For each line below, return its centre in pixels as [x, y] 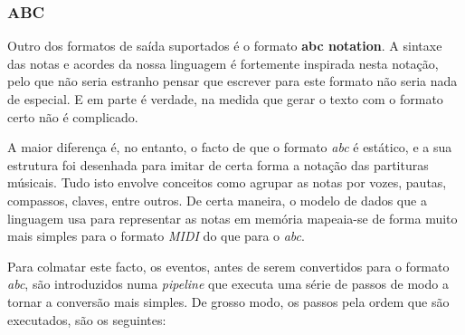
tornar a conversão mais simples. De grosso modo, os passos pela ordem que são [228, 301]
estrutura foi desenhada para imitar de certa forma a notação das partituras [218, 164]
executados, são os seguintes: [87, 319]
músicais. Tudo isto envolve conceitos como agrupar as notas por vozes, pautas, [227, 182]
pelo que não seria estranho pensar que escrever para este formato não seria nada [232, 81]
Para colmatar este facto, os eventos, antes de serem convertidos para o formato [228, 266]
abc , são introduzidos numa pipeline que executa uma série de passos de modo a [228, 284]
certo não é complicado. [73, 116]
